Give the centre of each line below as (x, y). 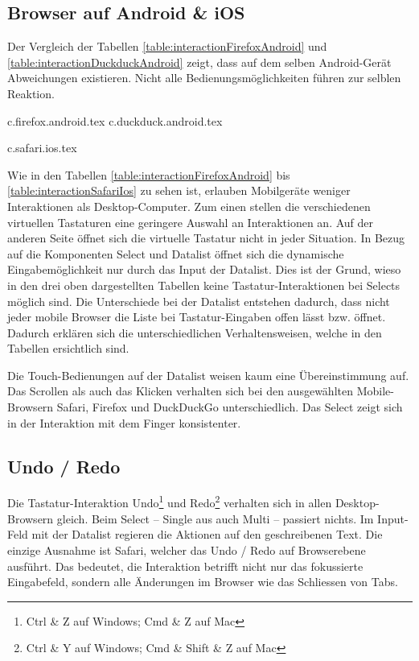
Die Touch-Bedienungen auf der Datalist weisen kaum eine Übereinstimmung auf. (208, 375)
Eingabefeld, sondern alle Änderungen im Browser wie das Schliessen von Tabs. (203, 582)
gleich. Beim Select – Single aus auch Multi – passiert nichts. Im (215, 518)
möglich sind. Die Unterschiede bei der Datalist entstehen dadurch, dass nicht (199, 301)
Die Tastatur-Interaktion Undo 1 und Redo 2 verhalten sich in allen (170, 502)
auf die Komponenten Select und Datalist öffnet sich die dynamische (176, 253)
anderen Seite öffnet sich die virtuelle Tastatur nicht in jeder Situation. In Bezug (206, 238)
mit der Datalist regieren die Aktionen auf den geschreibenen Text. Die (207, 534)
